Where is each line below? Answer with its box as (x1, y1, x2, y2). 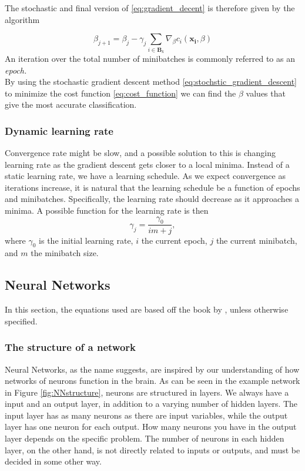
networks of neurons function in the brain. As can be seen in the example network (5, 374, 300, 387)
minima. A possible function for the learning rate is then (5, 204, 209, 217)
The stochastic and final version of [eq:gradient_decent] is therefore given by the (5, 2, 295, 14)
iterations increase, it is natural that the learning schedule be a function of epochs (5, 181, 300, 193)
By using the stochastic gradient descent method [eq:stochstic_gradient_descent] (5, 75, 297, 88)
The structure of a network (5, 340, 136, 354)
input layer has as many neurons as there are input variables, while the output (5, 409, 288, 421)
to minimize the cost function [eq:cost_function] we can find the (5, 87, 236, 99)
